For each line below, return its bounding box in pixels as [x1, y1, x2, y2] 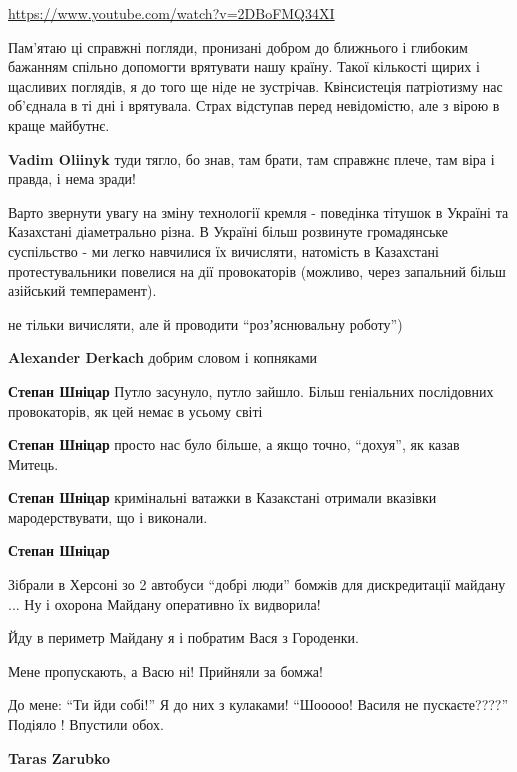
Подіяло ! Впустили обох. [8, 714, 164, 735]
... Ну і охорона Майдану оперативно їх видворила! [8, 593, 321, 614]
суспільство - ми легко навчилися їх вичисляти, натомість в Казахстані [8, 240, 439, 261]
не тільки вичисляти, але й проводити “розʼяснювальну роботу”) [8, 313, 403, 334]
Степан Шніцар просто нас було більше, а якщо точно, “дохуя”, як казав [8, 434, 460, 455]
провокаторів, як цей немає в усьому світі [8, 400, 263, 421]
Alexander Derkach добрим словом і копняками [8, 347, 318, 368]
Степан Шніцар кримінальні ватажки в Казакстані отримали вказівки [8, 487, 437, 508]
